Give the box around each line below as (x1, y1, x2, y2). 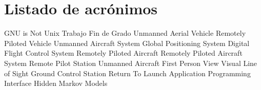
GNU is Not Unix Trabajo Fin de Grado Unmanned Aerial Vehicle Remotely (4, 28, 246, 38)
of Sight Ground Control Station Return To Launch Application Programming (4, 67, 251, 78)
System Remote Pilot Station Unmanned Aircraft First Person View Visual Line (4, 57, 257, 68)
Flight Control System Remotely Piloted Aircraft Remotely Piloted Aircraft (4, 48, 243, 58)
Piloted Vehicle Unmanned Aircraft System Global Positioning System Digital (4, 37, 250, 48)
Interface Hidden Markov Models (4, 78, 108, 88)
